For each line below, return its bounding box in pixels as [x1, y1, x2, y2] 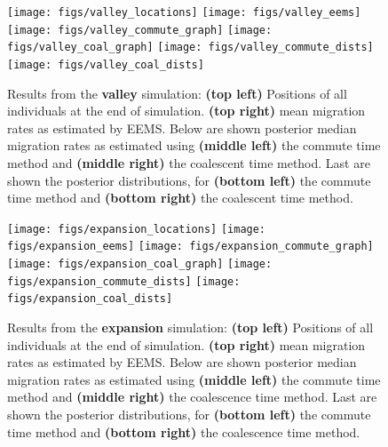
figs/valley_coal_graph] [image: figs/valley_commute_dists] [7, 41, 374, 54]
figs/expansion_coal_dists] [7, 292, 173, 306]
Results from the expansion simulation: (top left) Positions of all [7, 318, 374, 337]
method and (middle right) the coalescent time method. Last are [7, 154, 370, 172]
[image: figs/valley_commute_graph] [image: [7, 23, 273, 36]
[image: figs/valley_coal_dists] [7, 58, 204, 71]
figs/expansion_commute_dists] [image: [7, 275, 241, 288]
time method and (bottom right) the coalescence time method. [7, 422, 360, 441]
